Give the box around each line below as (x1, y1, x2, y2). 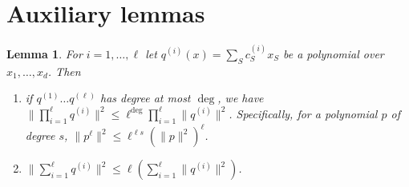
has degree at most (99, 90, 191, 106)
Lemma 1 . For (6, 45, 83, 62)
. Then (47, 62, 81, 79)
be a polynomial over (282, 45, 384, 62)
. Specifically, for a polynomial (229, 105, 378, 121)
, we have (217, 90, 264, 106)
